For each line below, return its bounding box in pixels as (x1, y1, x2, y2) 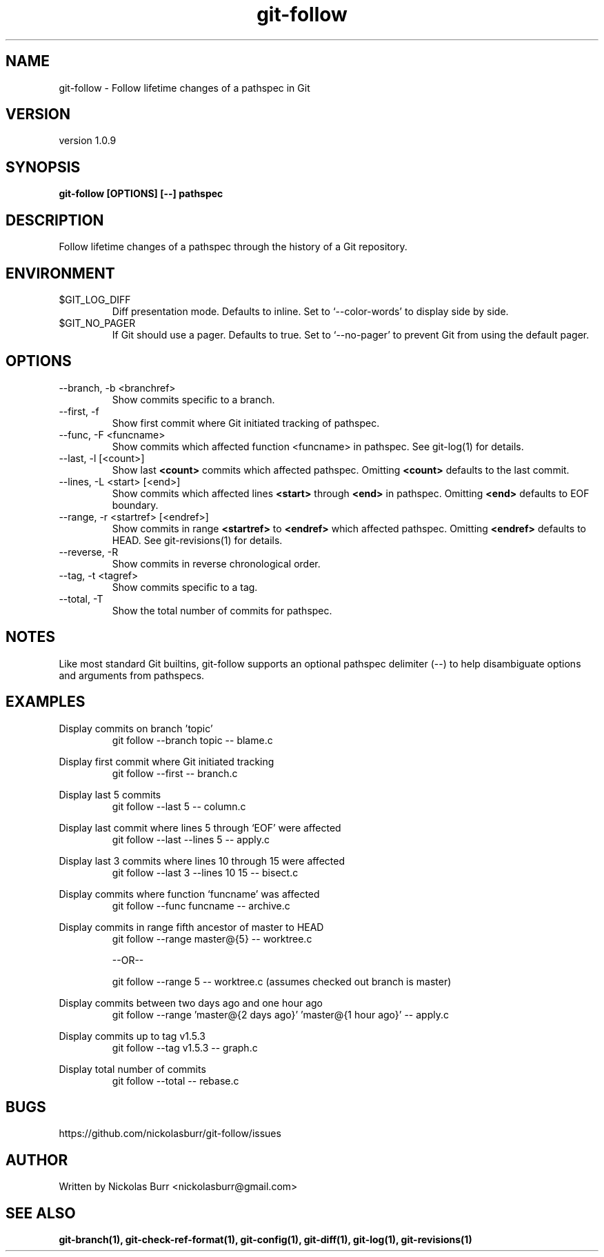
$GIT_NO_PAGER (59, 316, 136, 329)
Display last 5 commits (59, 788, 161, 801)
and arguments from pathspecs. (59, 669, 205, 681)
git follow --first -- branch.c (112, 767, 238, 779)
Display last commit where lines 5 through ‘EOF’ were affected (59, 821, 341, 834)
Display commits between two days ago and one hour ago (59, 996, 323, 1009)
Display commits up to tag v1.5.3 (59, 1029, 206, 1042)
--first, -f (59, 405, 99, 417)
